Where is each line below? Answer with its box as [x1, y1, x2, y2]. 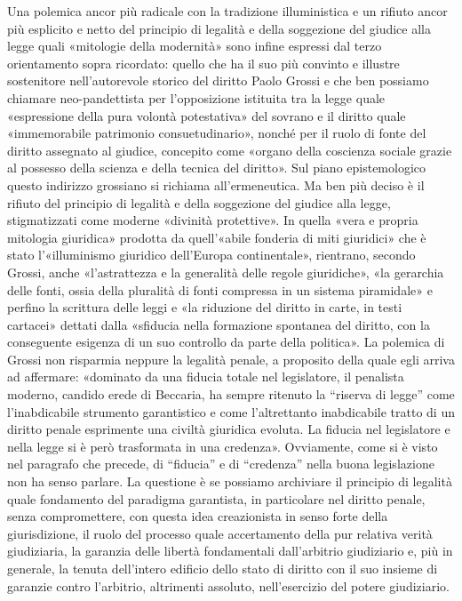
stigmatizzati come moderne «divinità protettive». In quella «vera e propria [7, 211, 418, 229]
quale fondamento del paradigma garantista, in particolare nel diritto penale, [7, 489, 426, 508]
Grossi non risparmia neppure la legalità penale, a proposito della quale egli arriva [7, 349, 455, 368]
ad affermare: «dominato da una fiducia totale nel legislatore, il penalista [7, 367, 404, 386]
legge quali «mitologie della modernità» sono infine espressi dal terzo [7, 36, 382, 55]
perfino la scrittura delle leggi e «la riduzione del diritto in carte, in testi [7, 298, 402, 317]
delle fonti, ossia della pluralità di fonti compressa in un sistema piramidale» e [7, 280, 433, 299]
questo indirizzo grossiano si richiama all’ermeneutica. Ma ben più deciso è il [7, 175, 425, 194]
